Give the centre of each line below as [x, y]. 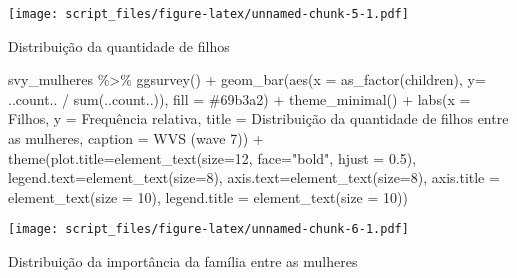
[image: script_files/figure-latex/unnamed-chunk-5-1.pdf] [208, 14]
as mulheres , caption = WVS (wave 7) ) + [136, 138]
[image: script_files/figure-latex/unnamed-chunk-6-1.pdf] [208, 229]
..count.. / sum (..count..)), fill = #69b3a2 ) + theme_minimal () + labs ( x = [239, 98]
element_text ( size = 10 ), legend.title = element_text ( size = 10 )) [208, 196]
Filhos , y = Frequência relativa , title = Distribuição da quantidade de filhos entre [258, 118]
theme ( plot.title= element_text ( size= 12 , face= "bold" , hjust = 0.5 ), [212, 157]
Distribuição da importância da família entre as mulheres [183, 261]
